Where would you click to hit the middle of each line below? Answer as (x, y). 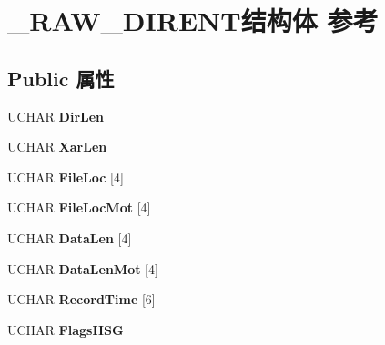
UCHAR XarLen (57, 147)
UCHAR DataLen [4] (70, 237)
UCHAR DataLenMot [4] (83, 268)
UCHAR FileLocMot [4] (79, 207)
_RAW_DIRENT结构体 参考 (193, 20)
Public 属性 (61, 78)
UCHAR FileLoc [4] (66, 177)
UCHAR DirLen (56, 116)
